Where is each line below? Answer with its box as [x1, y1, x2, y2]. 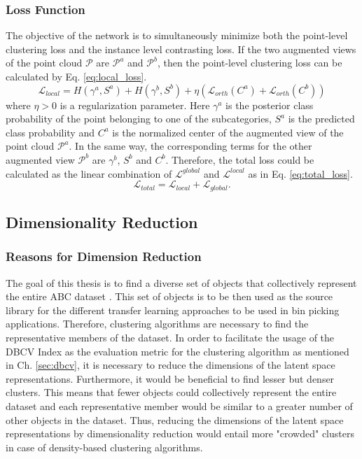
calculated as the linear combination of [6, 166, 172, 181]
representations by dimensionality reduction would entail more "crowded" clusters [6, 426, 354, 441]
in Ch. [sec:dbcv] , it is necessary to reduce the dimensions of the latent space [6, 358, 335, 372]
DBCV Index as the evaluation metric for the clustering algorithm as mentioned [6, 344, 349, 358]
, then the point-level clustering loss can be [157, 55, 342, 70]
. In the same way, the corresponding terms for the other [69, 139, 312, 153]
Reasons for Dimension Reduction [6, 248, 202, 265]
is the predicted [288, 111, 355, 126]
